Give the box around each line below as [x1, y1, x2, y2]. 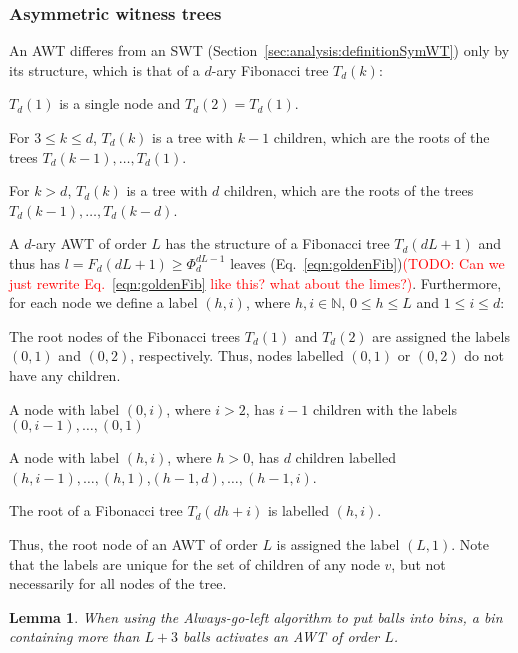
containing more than [9, 626, 140, 647]
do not [464, 345, 504, 366]
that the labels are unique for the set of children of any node [9, 553, 380, 574]
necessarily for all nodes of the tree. [9, 573, 227, 594]
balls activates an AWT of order [183, 626, 380, 647]
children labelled [295, 447, 396, 468]
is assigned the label [276, 533, 400, 554]
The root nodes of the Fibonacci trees [9, 325, 241, 346]
